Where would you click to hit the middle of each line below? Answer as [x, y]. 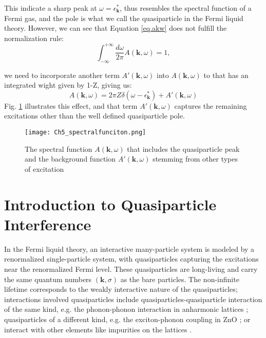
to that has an [226, 75]
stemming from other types [195, 159]
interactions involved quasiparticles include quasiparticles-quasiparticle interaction [133, 299]
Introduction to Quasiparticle [110, 204]
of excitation [44, 168]
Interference [48, 224]
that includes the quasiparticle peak [183, 148]
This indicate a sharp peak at [51, 8]
